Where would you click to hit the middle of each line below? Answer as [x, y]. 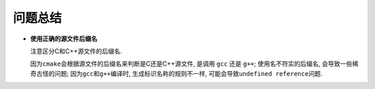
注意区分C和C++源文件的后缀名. [76, 51]
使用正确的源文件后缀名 [64, 39]
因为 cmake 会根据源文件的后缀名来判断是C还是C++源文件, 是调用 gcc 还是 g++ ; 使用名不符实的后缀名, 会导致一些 [191, 64]
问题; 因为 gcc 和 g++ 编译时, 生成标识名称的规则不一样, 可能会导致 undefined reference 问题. [189, 73]
